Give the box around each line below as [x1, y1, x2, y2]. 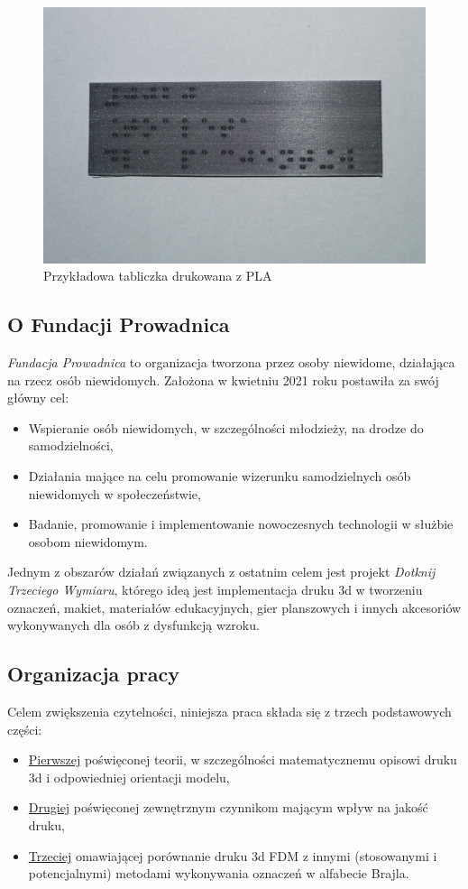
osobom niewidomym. [28, 532, 148, 551]
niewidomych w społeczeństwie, [28, 484, 201, 503]
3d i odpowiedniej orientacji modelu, [28, 767, 230, 786]
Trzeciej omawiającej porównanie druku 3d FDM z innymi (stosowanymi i [28, 846, 437, 865]
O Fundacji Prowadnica [7, 310, 230, 338]
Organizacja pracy [7, 660, 179, 688]
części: [7, 719, 42, 738]
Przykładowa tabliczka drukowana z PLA [43, 266, 272, 285]
